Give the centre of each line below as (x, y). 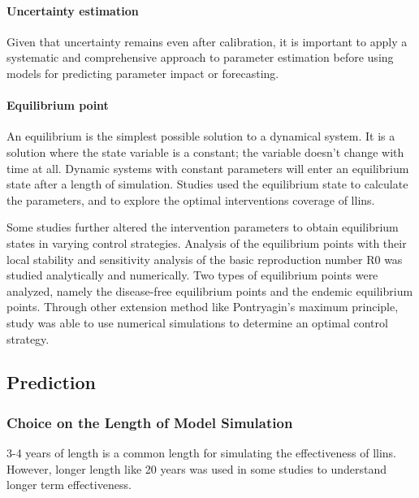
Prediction (51, 382)
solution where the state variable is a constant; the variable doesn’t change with (205, 152)
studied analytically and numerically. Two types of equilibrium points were (192, 275)
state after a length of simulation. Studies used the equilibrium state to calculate (207, 184)
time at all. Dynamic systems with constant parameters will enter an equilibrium (208, 168)
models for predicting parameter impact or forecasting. (143, 73)
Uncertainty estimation (73, 10)
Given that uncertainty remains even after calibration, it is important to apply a (207, 41)
